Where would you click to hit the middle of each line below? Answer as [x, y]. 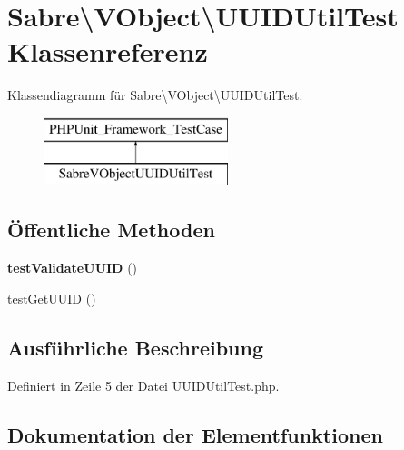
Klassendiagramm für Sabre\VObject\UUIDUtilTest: [155, 95]
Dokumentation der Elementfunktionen [195, 434]
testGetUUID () [52, 298]
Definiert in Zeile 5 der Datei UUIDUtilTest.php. [143, 385]
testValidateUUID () [73, 268]
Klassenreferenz [108, 51]
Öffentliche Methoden [111, 230]
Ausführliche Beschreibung [135, 347]
